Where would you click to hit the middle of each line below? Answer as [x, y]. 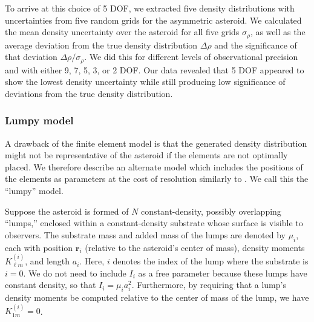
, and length [47, 261]
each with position [39, 247]
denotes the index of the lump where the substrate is [211, 261]
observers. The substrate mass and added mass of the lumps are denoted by [145, 234]
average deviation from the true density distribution [101, 45]
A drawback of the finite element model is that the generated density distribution [156, 143]
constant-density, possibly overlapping [211, 211]
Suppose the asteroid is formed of [67, 211]
